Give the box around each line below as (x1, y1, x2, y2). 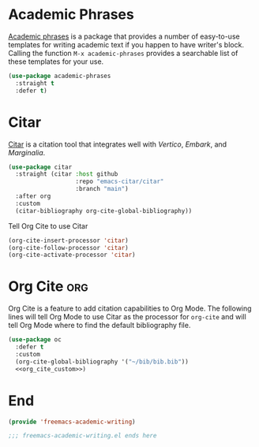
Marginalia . (8, 147, 46, 157)
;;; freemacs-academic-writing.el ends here (8, 432, 157, 440)
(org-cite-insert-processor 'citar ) (8, 237, 129, 244)
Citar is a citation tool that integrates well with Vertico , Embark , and (8, 140, 227, 149)
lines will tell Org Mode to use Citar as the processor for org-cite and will (8, 312, 246, 322)
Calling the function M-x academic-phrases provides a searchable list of (8, 48, 238, 58)
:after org (15, 192, 51, 200)
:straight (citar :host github (15, 170, 118, 178)
